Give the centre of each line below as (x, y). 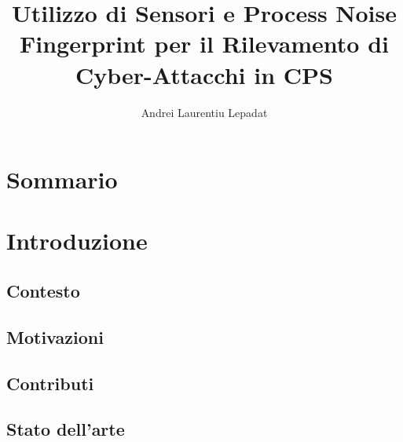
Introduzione (77, 241)
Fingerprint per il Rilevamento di (204, 44)
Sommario (62, 179)
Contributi (50, 383)
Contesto (43, 291)
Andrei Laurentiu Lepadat (204, 112)
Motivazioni (55, 336)
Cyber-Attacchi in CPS (204, 74)
